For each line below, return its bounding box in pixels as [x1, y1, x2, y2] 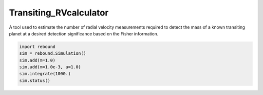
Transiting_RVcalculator [9, 7, 109, 18]
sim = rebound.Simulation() [19, 51, 86, 56]
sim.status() [19, 78, 51, 83]
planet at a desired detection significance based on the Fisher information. [9, 31, 159, 36]
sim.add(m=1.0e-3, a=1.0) [19, 64, 81, 70]
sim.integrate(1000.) [19, 71, 71, 77]
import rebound [19, 44, 56, 49]
